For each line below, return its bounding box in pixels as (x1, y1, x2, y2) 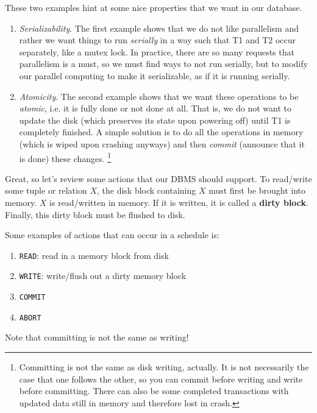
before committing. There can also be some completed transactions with (19, 384, 289, 397)
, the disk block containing (96, 184, 196, 197)
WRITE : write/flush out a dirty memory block (19, 269, 187, 282)
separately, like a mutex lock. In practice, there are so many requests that (19, 45, 294, 58)
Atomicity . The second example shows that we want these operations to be (19, 90, 299, 102)
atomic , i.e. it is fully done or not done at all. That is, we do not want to (19, 102, 291, 115)
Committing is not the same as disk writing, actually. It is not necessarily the (19, 360, 309, 373)
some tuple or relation (5, 184, 87, 197)
